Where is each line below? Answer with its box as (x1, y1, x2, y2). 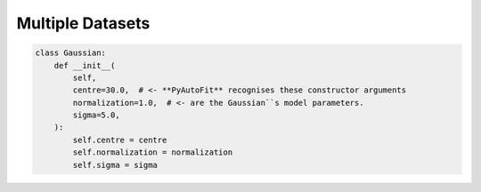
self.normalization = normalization (72, 148, 233, 157)
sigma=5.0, (72, 110, 120, 120)
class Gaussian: (35, 48, 107, 58)
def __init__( (53, 60, 116, 70)
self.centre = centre (72, 134, 167, 145)
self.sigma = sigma (72, 160, 158, 170)
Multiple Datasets (16, 13, 151, 33)
